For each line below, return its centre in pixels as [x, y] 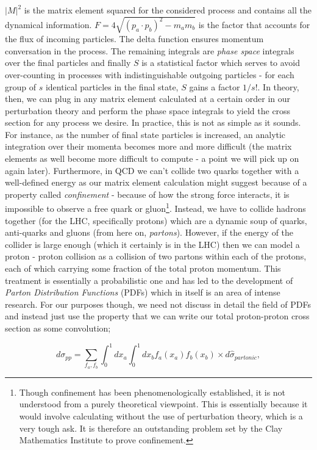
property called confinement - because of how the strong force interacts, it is [147, 194]
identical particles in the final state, [112, 86]
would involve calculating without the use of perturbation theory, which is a [161, 416]
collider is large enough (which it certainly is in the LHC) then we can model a [152, 244]
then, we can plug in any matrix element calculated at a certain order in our [148, 99]
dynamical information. [48, 24]
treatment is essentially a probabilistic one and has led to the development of [149, 280]
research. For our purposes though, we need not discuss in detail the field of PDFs [158, 304]
